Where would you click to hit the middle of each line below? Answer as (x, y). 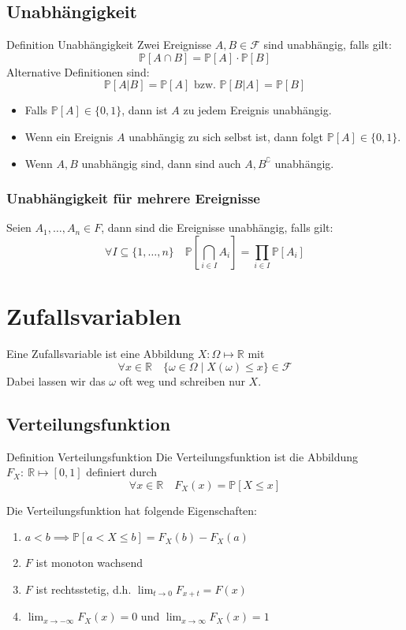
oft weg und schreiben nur (182, 380)
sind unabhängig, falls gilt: (328, 45)
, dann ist (145, 110)
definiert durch (122, 472)
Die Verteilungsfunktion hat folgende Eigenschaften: (132, 510)
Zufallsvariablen (94, 316)
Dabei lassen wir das (56, 380)
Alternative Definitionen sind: (78, 71)
